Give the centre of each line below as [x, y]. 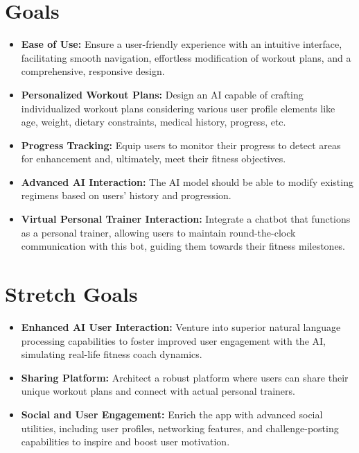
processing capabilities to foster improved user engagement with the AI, [173, 340]
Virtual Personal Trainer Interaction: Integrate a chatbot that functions [186, 219]
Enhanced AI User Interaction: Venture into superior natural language [181, 326]
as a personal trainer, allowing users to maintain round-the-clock [158, 232]
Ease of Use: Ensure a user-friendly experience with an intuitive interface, [182, 44]
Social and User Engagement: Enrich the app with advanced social [172, 414]
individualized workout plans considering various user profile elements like [178, 108]
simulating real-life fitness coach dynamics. [112, 354]
